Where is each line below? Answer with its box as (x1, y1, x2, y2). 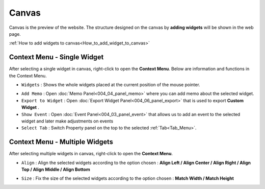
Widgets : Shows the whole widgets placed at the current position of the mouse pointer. (21, 82, 201, 88)
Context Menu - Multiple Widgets (9, 138, 113, 146)
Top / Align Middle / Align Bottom (21, 166, 90, 172)
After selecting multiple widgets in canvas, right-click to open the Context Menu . (9, 151, 173, 157)
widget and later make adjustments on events (21, 118, 113, 124)
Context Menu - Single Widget (9, 53, 104, 61)
